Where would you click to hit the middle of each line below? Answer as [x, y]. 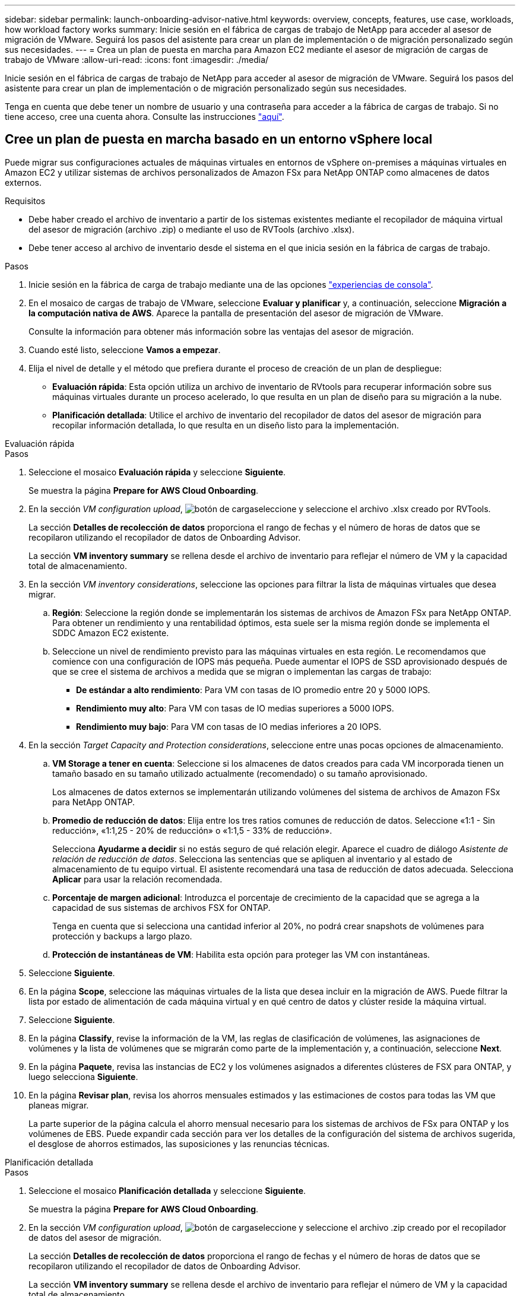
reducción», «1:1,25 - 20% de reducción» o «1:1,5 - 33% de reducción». [192, 830]
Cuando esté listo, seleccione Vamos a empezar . [125, 350]
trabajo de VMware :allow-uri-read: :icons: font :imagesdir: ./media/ [137, 60]
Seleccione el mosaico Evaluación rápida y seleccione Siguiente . [157, 472]
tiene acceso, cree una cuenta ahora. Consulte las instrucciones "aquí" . [145, 117]
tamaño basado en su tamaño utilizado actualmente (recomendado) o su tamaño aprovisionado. [240, 773]
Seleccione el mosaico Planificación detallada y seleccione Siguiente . [167, 1190]
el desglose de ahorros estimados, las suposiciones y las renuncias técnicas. [179, 1143]
